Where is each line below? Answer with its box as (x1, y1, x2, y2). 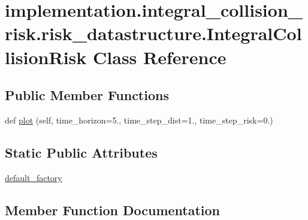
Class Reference (93, 44, 227, 69)
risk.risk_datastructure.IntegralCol (5, 21, 302, 46)
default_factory (5, 171, 62, 183)
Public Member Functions (5, 86, 169, 104)
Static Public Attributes (5, 143, 158, 161)
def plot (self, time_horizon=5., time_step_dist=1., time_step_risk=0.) (5, 113, 273, 126)
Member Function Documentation (5, 200, 221, 219)
